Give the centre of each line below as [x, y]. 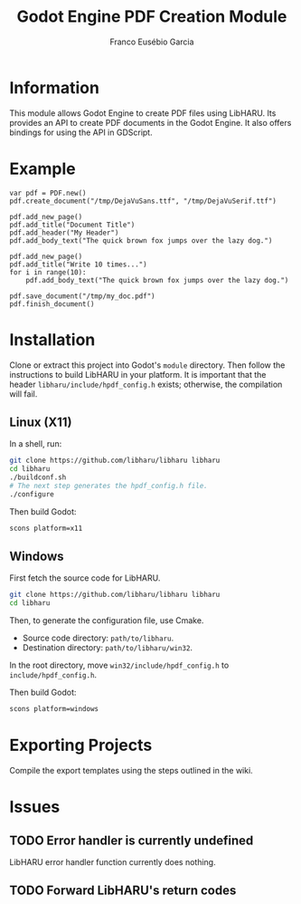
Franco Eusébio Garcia [152, 42]
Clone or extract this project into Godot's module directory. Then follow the [147, 365]
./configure [32, 494]
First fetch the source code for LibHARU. [85, 578]
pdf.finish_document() [52, 304]
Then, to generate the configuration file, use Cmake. [107, 620]
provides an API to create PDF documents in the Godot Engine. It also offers [150, 122]
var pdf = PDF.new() [48, 193]
